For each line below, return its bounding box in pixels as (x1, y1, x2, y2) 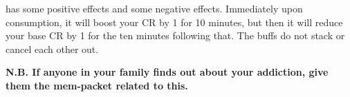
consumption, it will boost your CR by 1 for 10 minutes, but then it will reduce (6, 14, 343, 29)
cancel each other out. (6, 41, 99, 56)
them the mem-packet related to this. (6, 78, 188, 92)
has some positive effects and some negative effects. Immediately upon (6, 1, 303, 15)
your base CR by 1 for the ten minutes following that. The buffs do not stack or (6, 28, 345, 43)
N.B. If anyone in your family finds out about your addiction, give (6, 65, 329, 79)
